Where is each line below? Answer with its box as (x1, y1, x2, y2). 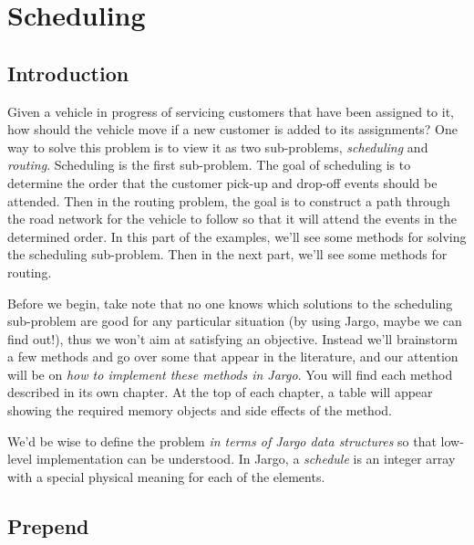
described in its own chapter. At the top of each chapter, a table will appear (7, 383, 433, 402)
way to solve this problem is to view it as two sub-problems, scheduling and (7, 137, 428, 156)
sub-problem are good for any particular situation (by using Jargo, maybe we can (7, 311, 462, 330)
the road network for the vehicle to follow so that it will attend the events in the (7, 209, 457, 228)
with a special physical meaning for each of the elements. (7, 466, 325, 486)
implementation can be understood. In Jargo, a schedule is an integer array (36, 449, 456, 468)
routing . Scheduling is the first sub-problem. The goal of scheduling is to (7, 155, 411, 174)
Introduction (7, 58, 129, 87)
